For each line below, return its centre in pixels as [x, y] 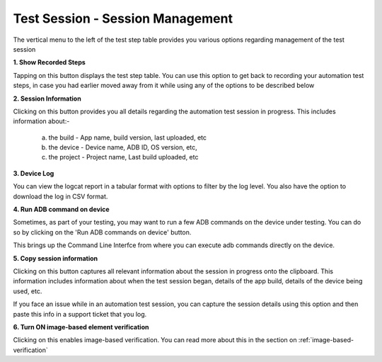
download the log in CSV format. [60, 196]
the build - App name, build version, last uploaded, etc [128, 137]
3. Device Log [34, 173]
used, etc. [28, 291]
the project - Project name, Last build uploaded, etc [123, 157]
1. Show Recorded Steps [50, 62]
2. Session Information [47, 98]
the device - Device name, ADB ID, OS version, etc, [123, 147]
